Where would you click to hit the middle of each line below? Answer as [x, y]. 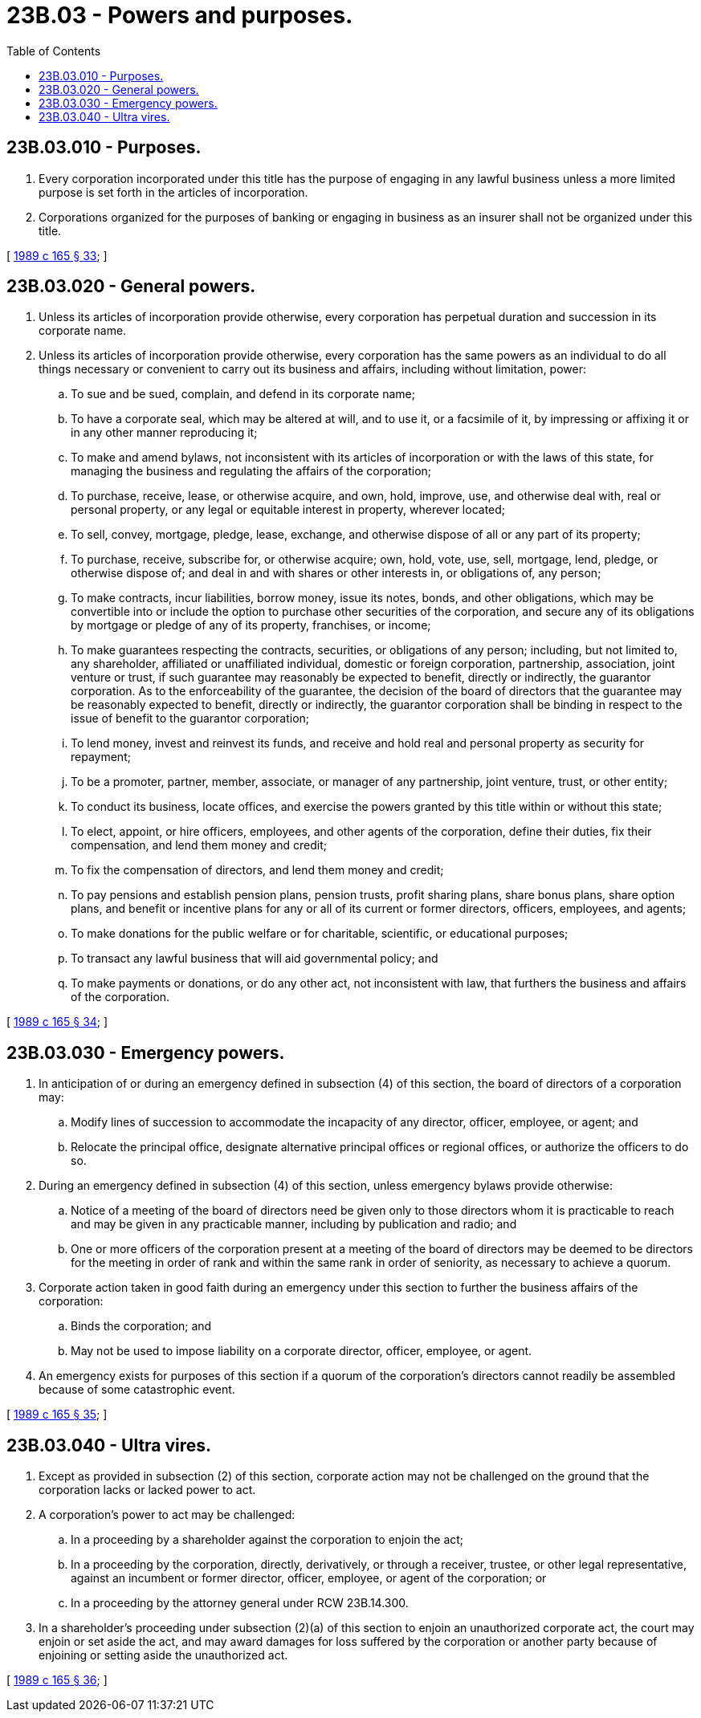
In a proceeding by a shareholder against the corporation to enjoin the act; [267, 1540]
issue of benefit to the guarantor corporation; [190, 719]
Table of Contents [54, 51]
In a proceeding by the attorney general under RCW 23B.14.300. [240, 1603]
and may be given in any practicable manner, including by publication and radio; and [294, 1224]
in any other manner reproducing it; [164, 433]
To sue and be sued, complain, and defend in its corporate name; [243, 394]
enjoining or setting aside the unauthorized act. [163, 1655]
